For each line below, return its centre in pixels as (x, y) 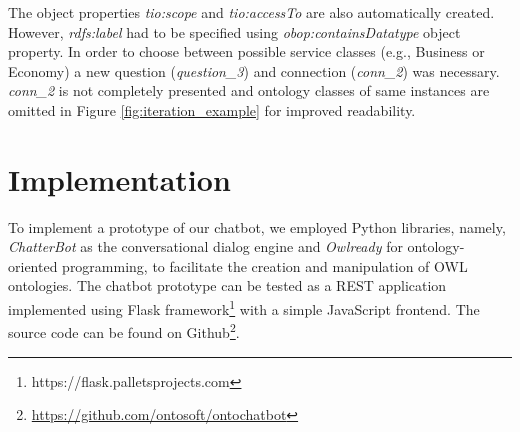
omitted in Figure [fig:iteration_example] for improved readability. (212, 109)
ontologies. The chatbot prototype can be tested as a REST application (227, 285)
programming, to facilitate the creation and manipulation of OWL (265, 265)
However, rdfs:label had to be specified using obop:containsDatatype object (234, 31)
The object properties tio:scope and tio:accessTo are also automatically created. (251, 12)
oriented (33, 265)
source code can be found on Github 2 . (124, 330)
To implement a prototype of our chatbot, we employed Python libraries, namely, (257, 226)
